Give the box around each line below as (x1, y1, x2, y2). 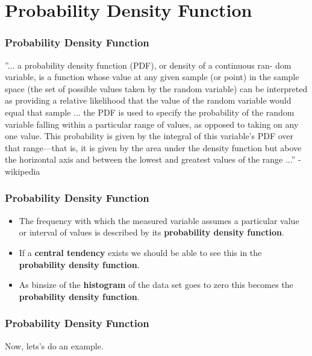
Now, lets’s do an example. (5, 339, 104, 352)
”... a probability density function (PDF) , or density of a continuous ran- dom (5, 58, 292, 71)
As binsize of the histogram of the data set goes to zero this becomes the (19, 278, 293, 291)
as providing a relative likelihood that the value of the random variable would (5, 94, 292, 107)
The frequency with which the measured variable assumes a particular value (19, 214, 299, 226)
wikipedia (5, 164, 40, 177)
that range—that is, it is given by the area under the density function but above (5, 141, 302, 154)
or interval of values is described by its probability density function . (19, 226, 284, 239)
